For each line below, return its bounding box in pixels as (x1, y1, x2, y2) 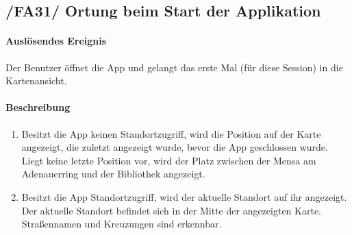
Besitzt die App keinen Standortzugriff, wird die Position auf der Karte (21, 126, 321, 140)
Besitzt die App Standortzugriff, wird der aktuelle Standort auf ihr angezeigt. (21, 189, 347, 203)
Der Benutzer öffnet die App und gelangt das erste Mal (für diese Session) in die (5, 60, 343, 74)
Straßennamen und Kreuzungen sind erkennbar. (21, 217, 222, 231)
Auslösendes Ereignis (5, 34, 107, 48)
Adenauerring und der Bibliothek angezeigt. (21, 166, 205, 181)
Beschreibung (5, 100, 71, 114)
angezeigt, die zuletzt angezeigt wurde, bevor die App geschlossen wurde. (21, 140, 328, 154)
